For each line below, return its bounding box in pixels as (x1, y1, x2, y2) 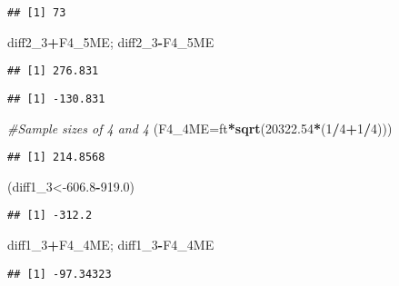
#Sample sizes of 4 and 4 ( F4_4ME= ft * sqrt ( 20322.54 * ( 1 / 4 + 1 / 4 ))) (7, 118, 393, 137)
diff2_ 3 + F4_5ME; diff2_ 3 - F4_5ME (7, 32, 214, 51)
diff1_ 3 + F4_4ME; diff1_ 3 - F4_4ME (7, 235, 214, 254)
